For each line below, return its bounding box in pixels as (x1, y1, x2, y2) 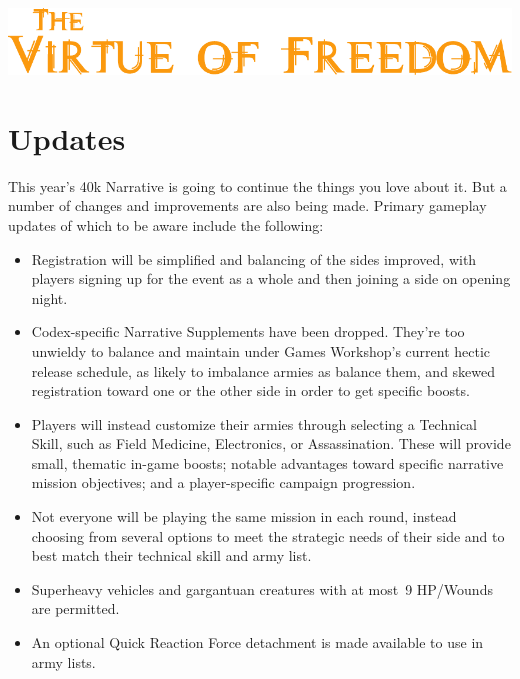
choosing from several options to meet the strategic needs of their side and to (31, 525, 505, 546)
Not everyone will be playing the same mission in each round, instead (31, 506, 457, 527)
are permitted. (31, 598, 120, 619)
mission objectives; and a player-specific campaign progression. (31, 472, 416, 493)
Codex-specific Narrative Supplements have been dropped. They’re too (31, 321, 465, 342)
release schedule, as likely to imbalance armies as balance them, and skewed (31, 360, 496, 381)
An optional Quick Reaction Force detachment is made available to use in (31, 632, 484, 653)
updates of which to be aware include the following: (8, 214, 324, 235)
